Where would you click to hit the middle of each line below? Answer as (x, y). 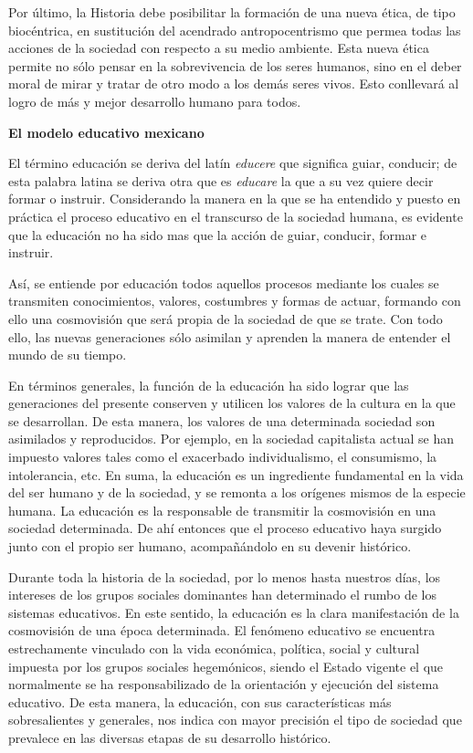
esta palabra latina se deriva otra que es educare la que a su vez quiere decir (221, 180)
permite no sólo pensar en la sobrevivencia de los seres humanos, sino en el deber (235, 65)
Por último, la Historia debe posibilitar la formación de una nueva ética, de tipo (232, 12)
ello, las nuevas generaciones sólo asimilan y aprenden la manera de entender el (230, 336)
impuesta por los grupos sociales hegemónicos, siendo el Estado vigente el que (226, 666)
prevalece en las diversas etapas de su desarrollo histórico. (170, 737)
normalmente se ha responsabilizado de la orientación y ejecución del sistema (224, 684)
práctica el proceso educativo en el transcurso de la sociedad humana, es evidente (236, 216)
